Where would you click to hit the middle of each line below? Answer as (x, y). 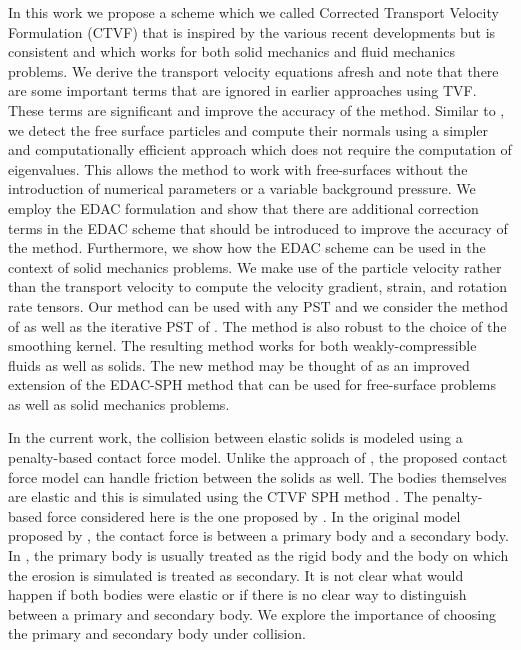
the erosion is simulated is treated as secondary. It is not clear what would (236, 574)
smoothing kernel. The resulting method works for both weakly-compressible (242, 345)
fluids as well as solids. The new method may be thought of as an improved (239, 364)
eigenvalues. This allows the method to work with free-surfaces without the (238, 168)
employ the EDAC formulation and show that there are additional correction (243, 207)
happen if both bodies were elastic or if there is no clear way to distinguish (237, 594)
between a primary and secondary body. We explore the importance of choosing (252, 613)
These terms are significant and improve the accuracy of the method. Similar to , (256, 109)
